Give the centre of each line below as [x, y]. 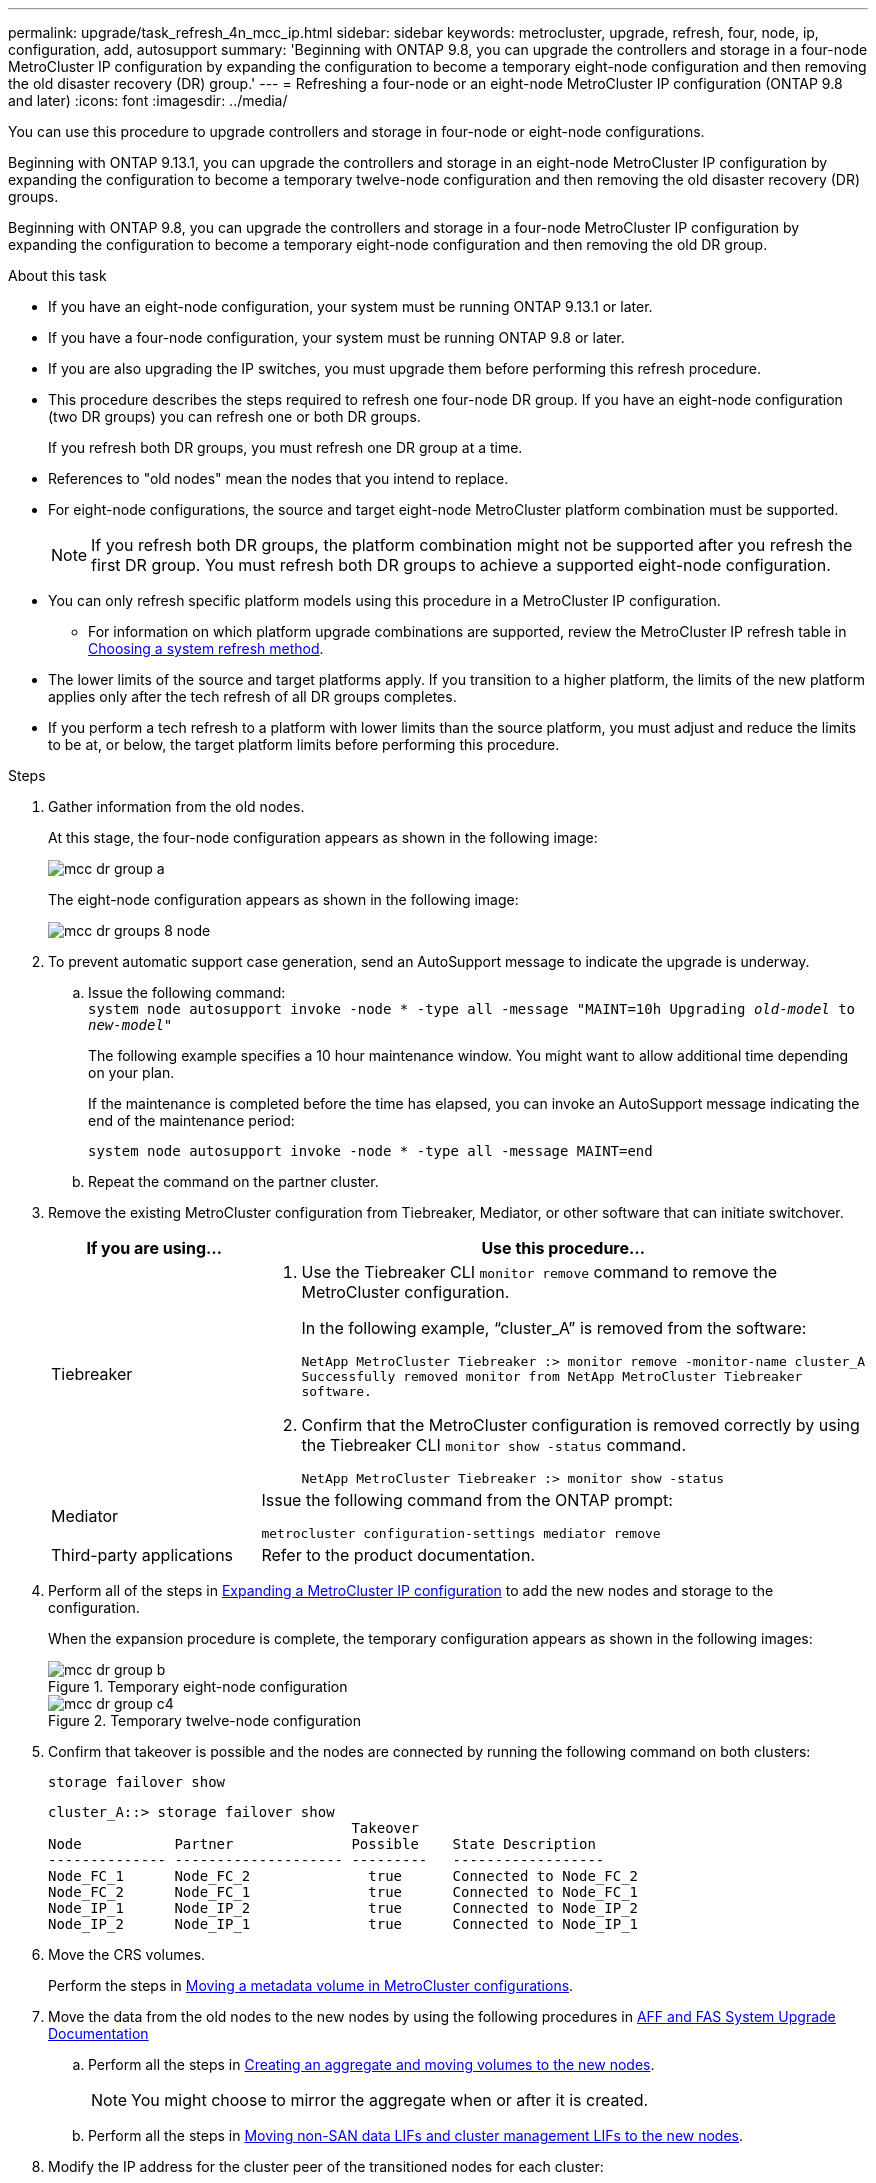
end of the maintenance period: [191, 1120]
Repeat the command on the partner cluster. [233, 1181]
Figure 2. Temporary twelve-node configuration [204, 1720]
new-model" [130, 1025]
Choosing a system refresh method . [206, 648]
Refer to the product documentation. [398, 1555]
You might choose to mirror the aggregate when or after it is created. [390, 2100]
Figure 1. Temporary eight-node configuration [198, 1686]
